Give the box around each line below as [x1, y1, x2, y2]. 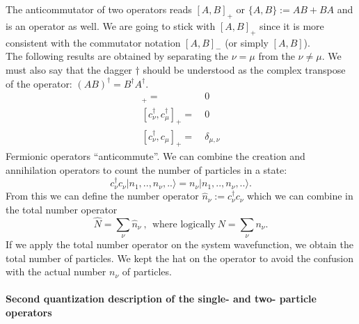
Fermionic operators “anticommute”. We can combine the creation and [6, 149, 305, 163]
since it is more [260, 18, 324, 33]
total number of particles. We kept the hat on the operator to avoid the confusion [6, 250, 354, 265]
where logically [152, 219, 216, 229]
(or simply [225, 35, 269, 49]
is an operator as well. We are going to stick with [6, 18, 216, 33]
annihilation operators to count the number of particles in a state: [6, 162, 287, 177]
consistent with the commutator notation [6, 35, 181, 49]
